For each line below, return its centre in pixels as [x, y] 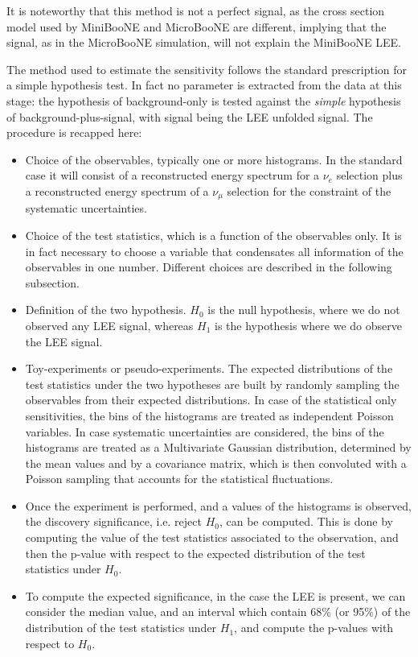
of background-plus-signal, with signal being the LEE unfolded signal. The [190, 116]
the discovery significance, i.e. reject [113, 521]
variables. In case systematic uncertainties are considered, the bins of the [205, 431]
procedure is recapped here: [74, 132]
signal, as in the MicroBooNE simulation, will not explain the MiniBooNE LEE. [204, 42]
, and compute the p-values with [314, 628]
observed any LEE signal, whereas [109, 325]
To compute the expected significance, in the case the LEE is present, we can [215, 595]
